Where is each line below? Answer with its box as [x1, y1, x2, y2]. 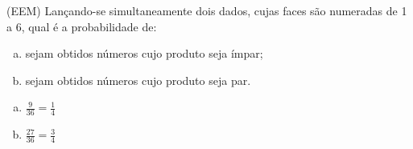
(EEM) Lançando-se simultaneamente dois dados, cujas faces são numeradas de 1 [6, 2, 407, 18]
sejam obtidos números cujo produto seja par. [25, 71, 251, 88]
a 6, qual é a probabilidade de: [6, 18, 157, 34]
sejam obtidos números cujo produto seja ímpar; [25, 45, 263, 62]
